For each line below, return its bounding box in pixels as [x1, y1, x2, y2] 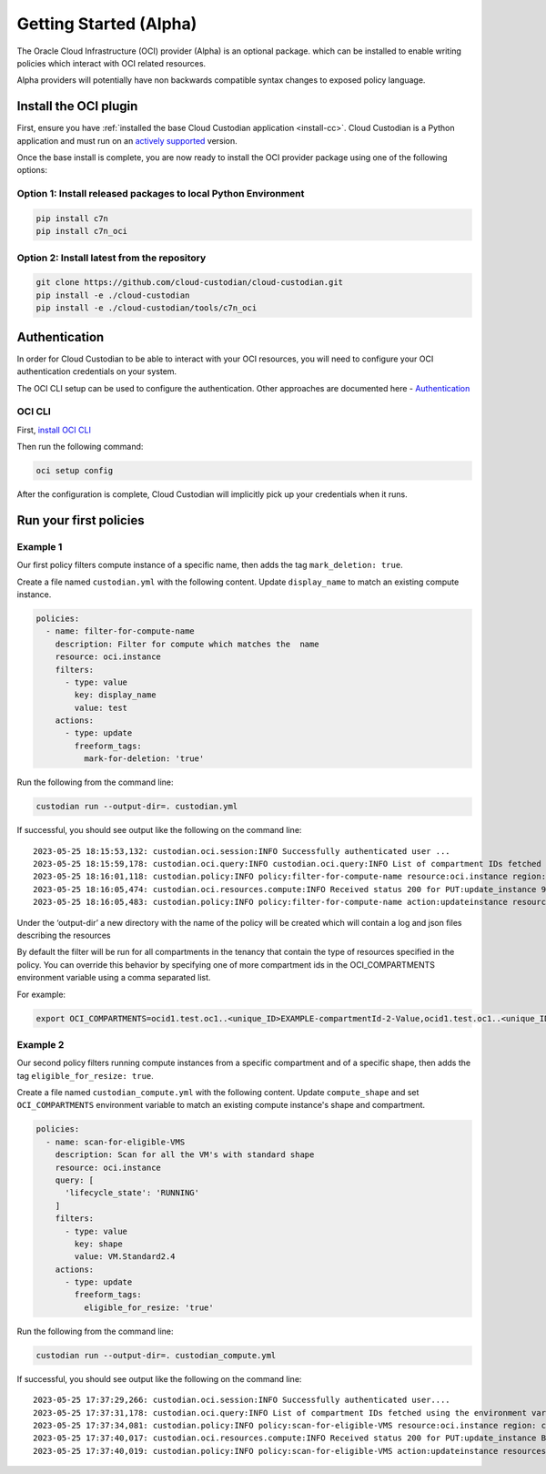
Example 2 [16, 1038, 65, 1051]
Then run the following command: [16, 442, 144, 452]
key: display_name [74, 690, 157, 700]
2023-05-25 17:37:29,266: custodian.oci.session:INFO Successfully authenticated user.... [33, 1395, 450, 1406]
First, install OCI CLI [16, 424, 91, 435]
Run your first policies [16, 513, 145, 528]
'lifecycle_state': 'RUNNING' [65, 1188, 200, 1198]
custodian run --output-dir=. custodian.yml [35, 801, 238, 812]
